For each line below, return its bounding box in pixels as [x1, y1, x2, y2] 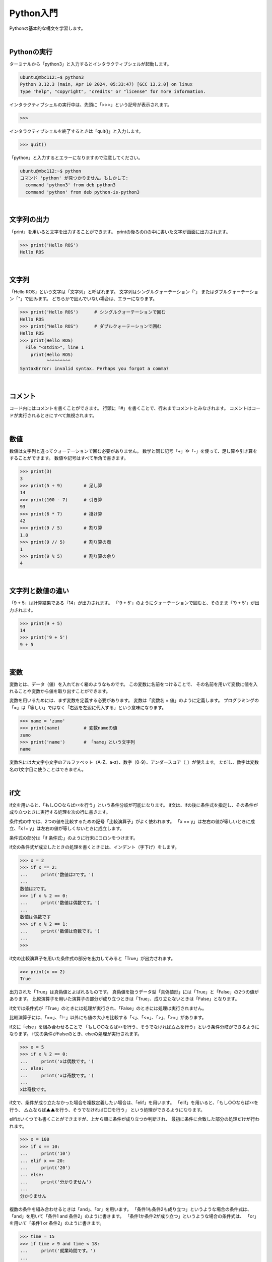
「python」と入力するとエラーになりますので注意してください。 [9, 154, 143, 161]
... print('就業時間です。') [20, 1248, 96, 1254]
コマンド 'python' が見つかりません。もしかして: [20, 175, 128, 181]
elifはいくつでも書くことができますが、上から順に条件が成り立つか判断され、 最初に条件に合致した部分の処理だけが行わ [9, 1116, 259, 1122]
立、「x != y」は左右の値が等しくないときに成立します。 [9, 825, 124, 831]
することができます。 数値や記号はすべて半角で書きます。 [9, 455, 128, 461]
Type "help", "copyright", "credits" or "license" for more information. [20, 88, 206, 94]
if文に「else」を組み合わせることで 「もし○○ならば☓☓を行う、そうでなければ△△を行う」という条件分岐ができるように [9, 1024, 259, 1030]
